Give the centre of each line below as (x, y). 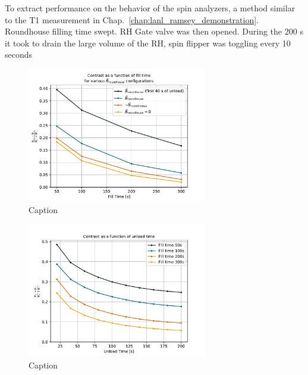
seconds (19, 54)
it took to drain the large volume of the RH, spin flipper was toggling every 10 (148, 43)
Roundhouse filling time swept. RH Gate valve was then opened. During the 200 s (154, 31)
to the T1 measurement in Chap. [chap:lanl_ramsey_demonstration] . (132, 19)
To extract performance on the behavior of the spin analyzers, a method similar (150, 8)
